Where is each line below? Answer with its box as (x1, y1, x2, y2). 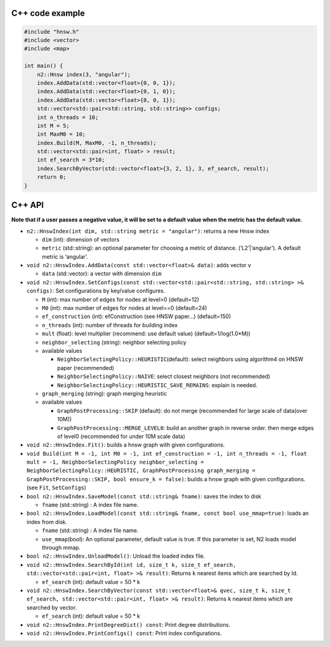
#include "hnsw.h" (24, 28, 79, 35)
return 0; (37, 174, 67, 180)
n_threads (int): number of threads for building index (42, 321, 178, 328)
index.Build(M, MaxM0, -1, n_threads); (37, 139, 157, 146)
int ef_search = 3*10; (37, 157, 105, 163)
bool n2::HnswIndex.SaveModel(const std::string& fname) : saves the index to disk (26, 492, 262, 500)
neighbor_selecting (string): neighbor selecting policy (42, 338, 186, 346)
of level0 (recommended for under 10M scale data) (57, 432, 186, 440)
